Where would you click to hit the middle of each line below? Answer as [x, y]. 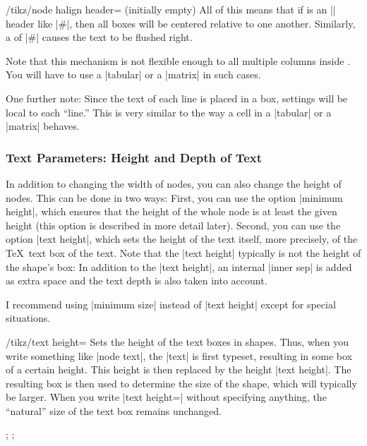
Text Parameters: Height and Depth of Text [134, 157]
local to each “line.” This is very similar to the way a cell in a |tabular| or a [169, 112]
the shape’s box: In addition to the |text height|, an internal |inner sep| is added [179, 266]
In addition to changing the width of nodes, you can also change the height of [174, 183]
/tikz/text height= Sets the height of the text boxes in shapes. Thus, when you [178, 341]
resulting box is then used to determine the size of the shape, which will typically [181, 383]
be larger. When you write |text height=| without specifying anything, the [166, 397]
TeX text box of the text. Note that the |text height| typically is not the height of [183, 252]
